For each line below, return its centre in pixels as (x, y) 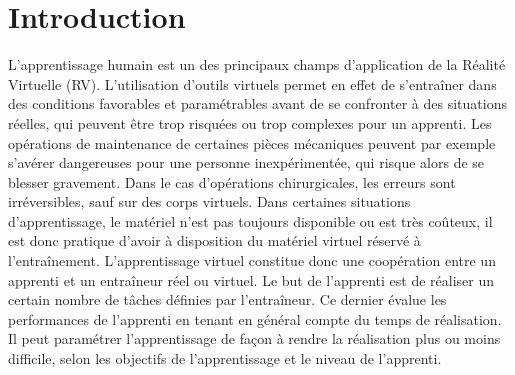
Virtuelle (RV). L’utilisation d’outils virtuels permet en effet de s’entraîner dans (252, 83)
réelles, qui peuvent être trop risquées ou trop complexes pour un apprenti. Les (250, 122)
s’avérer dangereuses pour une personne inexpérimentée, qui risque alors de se (246, 162)
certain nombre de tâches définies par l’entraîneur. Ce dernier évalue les (227, 299)
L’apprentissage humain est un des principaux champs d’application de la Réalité (257, 64)
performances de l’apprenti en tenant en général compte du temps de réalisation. (255, 318)
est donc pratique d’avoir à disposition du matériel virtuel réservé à (214, 240)
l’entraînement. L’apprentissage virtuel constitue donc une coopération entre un (252, 260)
